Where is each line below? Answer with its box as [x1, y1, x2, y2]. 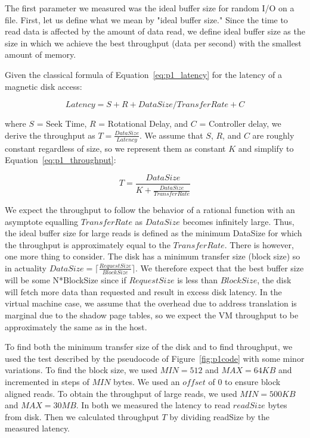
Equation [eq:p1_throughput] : [5, 154, 116, 166]
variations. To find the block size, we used [5, 364, 158, 376]
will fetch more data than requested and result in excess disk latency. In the [5, 285, 282, 298]
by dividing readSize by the [169, 410, 269, 423]
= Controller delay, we [199, 117, 281, 130]
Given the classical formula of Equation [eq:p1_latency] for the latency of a [5, 68, 282, 80]
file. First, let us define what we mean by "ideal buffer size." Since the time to [5, 13, 288, 26]
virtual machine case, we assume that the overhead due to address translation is [5, 297, 297, 309]
